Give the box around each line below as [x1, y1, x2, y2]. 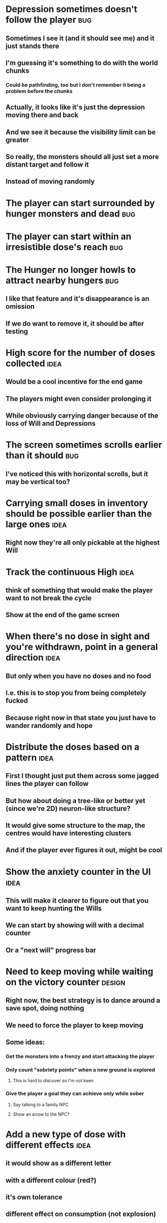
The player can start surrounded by [5, 197, 155, 209]
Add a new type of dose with [5, 1129, 126, 1140]
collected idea [5, 358, 62, 369]
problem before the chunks [5, 87, 73, 94]
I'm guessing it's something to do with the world [5, 58, 159, 67]
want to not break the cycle [5, 594, 92, 602]
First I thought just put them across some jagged [5, 772, 159, 780]
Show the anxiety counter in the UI [5, 866, 151, 877]
